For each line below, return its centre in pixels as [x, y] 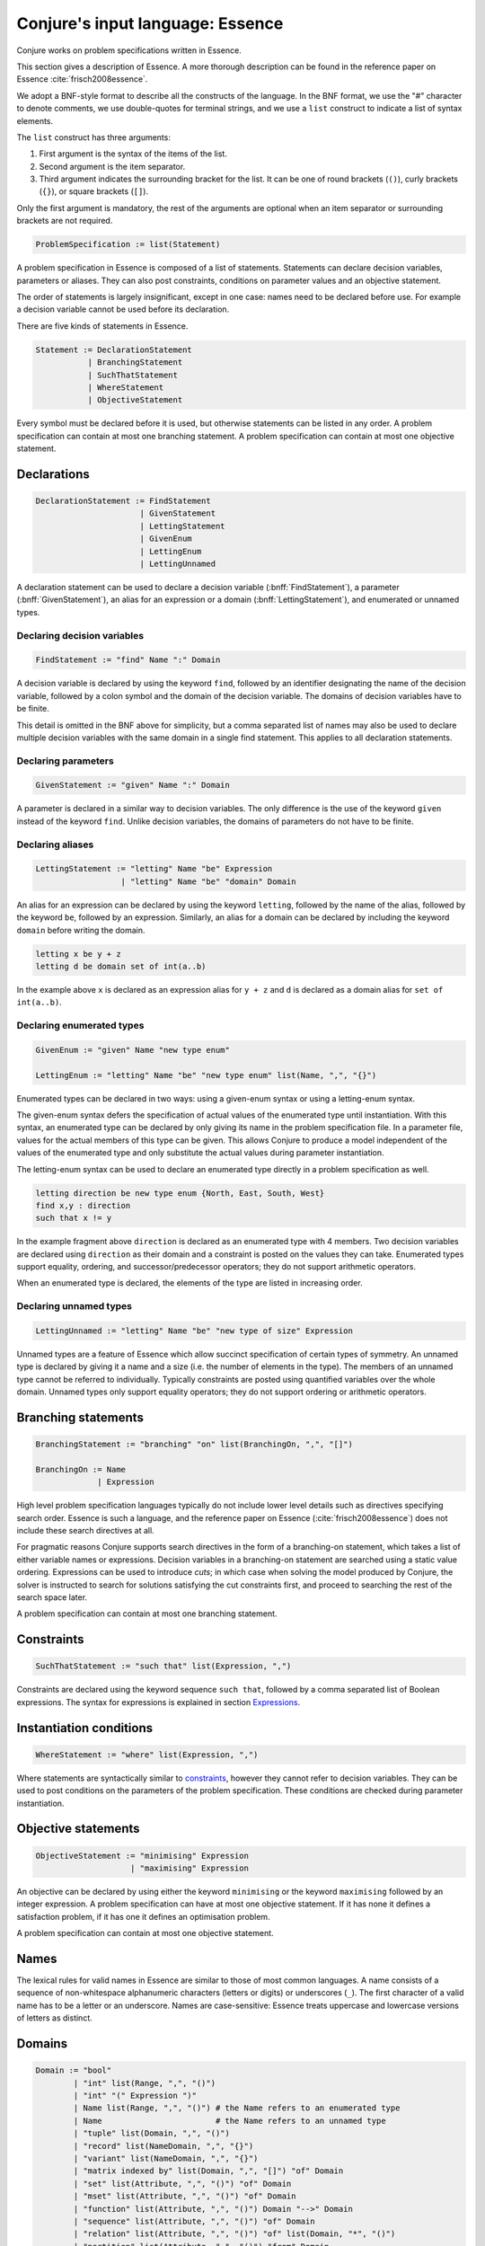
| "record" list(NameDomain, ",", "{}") [163, 2146]
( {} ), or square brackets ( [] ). [93, 191]
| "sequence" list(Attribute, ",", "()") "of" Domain [194, 2221]
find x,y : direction [83, 1205]
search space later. [52, 1597]
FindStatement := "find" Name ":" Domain [128, 660]
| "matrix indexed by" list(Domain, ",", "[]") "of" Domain [208, 2171]
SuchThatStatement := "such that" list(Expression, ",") [163, 1666]
